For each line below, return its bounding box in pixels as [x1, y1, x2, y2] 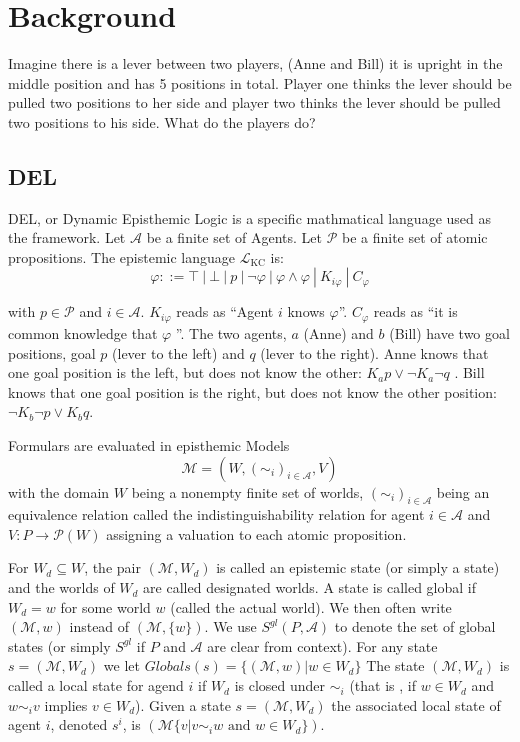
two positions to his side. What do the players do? [8, 111, 316, 132]
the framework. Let [8, 227, 126, 248]
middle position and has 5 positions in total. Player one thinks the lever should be [8, 72, 512, 93]
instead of [69, 616, 130, 637]
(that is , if [349, 675, 416, 696]
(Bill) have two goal [389, 322, 510, 343]
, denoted [50, 714, 108, 735]
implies [44, 694, 88, 715]
